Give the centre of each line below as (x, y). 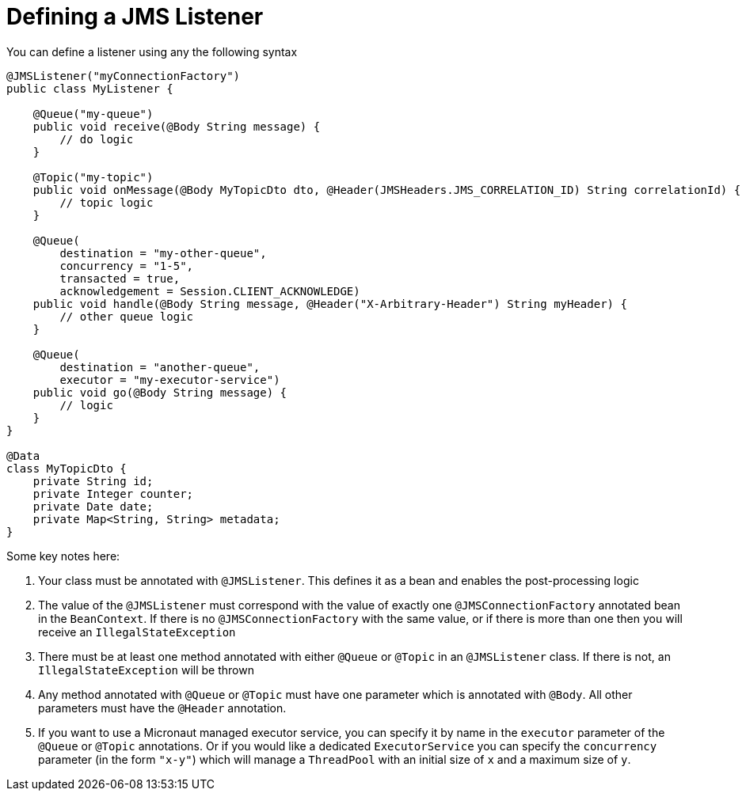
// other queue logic (127, 316)
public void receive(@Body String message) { (177, 126)
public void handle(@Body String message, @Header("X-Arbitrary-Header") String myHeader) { (330, 304)
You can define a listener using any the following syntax (152, 51)
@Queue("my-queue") (93, 114)
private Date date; (93, 506)
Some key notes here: (63, 556)
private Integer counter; (113, 493)
